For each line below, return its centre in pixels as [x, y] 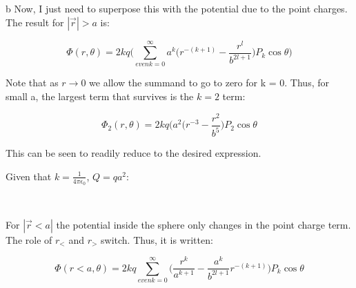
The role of [29, 239]
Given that [29, 176]
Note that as [32, 83]
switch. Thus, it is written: [157, 239]
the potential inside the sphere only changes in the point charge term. [204, 224]
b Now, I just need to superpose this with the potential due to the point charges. [177, 8]
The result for [35, 22]
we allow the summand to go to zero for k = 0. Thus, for [209, 83]
